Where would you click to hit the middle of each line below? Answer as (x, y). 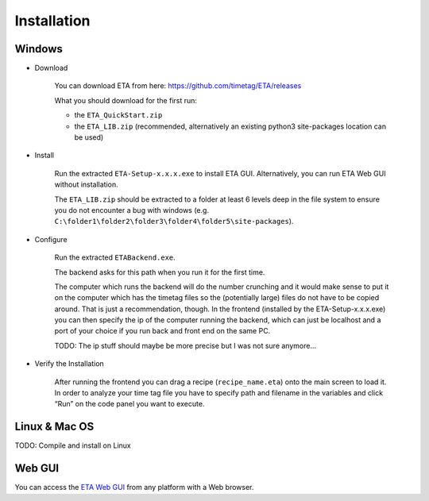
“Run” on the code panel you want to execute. (129, 404)
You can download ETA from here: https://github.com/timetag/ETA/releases (178, 86)
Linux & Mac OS (54, 427)
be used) (89, 137)
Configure (51, 239)
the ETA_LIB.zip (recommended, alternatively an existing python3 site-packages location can (230, 126)
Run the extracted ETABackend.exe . (115, 257)
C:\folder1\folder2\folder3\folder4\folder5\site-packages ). (174, 222)
